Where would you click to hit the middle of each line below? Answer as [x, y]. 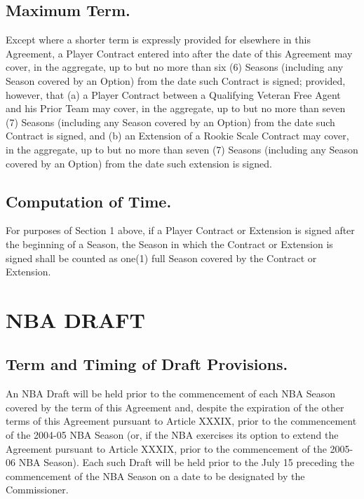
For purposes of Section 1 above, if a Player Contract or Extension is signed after [180, 230]
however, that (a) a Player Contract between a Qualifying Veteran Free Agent [173, 94]
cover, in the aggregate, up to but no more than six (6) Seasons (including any [175, 67]
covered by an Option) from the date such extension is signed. [139, 163]
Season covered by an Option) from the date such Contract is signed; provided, [176, 80]
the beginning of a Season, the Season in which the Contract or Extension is [169, 244]
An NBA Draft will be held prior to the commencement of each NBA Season [171, 394]
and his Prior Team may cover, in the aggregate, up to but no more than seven [176, 108]
